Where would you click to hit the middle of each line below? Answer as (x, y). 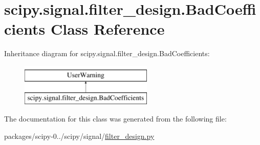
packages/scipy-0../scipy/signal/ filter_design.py (79, 136)
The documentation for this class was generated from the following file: (115, 119)
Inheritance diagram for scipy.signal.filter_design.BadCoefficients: (107, 53)
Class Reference (107, 29)
